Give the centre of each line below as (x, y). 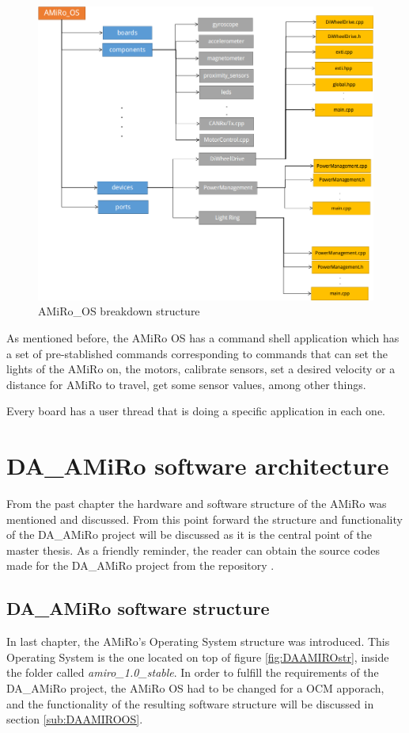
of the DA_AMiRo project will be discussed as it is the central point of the (189, 534)
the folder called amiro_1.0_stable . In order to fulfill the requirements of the (193, 672)
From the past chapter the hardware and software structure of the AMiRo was (197, 504)
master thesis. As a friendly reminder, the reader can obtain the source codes (193, 550)
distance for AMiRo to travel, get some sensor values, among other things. (186, 384)
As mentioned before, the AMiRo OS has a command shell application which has (203, 337)
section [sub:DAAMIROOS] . (75, 719)
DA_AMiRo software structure (138, 608)
